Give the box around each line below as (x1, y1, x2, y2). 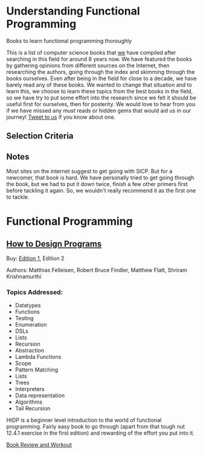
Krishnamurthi (6, 273, 42, 280)
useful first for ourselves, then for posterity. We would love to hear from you (6, 100, 195, 107)
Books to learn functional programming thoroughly (6, 37, 132, 44)
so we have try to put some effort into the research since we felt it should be (6, 94, 196, 101)
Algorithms (14, 398, 43, 406)
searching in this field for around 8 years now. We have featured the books (6, 55, 192, 62)
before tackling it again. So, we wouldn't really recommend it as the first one (6, 187, 196, 195)
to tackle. (6, 193, 30, 201)
